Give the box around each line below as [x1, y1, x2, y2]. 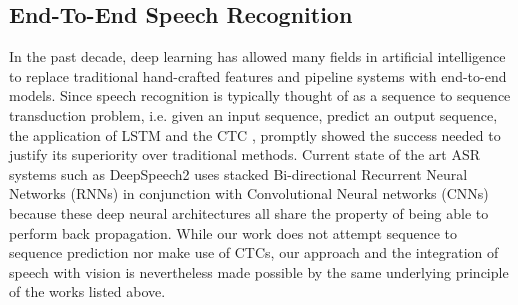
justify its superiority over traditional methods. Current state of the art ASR [9, 144, 481, 165]
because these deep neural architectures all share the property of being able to [9, 202, 489, 223]
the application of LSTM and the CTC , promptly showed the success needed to [9, 124, 501, 145]
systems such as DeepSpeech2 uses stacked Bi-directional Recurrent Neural [9, 163, 468, 184]
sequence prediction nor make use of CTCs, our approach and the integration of [9, 242, 499, 263]
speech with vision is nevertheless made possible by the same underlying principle [9, 261, 509, 282]
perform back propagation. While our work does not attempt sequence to [9, 222, 457, 243]
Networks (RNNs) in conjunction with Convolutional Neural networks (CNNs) [9, 183, 489, 204]
